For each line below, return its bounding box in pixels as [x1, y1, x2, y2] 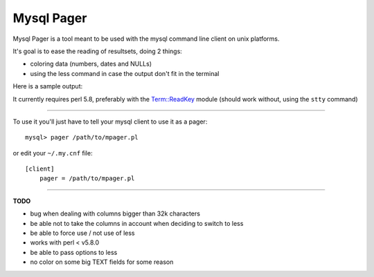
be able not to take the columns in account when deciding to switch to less [30, 219, 244, 227]
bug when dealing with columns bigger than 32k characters [30, 209, 201, 218]
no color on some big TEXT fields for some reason [30, 258, 174, 266]
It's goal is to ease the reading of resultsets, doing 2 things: [12, 47, 183, 55]
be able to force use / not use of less [30, 229, 135, 238]
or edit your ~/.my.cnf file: [12, 149, 93, 157]
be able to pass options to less [30, 248, 118, 256]
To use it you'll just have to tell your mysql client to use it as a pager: [12, 117, 208, 126]
